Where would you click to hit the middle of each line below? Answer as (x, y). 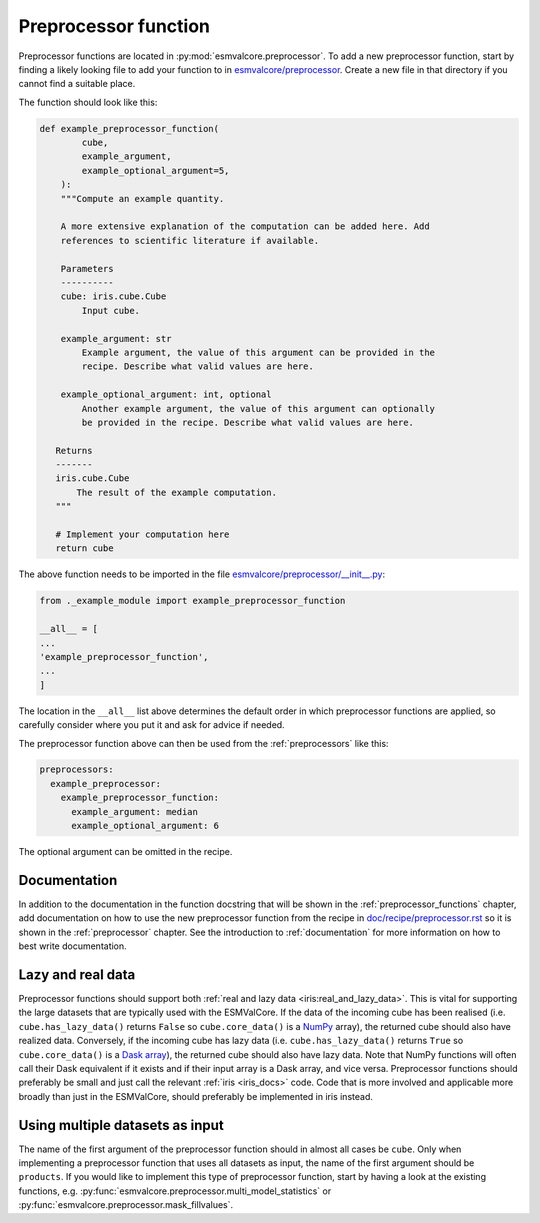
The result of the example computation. (176, 492)
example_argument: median (135, 811)
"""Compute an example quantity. (142, 198)
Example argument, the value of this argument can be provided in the (258, 352)
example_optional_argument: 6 (145, 826)
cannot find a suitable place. (77, 84)
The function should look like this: (88, 102)
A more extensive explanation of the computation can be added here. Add (245, 226)
